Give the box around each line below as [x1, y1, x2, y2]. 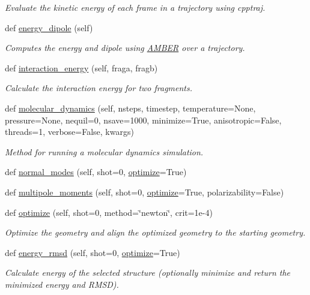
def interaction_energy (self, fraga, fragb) [5, 61, 158, 74]
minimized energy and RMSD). [5, 278, 119, 290]
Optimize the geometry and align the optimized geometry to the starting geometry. [5, 226, 306, 239]
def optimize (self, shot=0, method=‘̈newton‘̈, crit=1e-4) [5, 206, 213, 218]
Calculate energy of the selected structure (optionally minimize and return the [5, 266, 291, 279]
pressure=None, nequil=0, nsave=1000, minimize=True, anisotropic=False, [5, 113, 282, 126]
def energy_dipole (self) [5, 21, 93, 34]
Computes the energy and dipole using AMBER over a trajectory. [5, 41, 245, 54]
